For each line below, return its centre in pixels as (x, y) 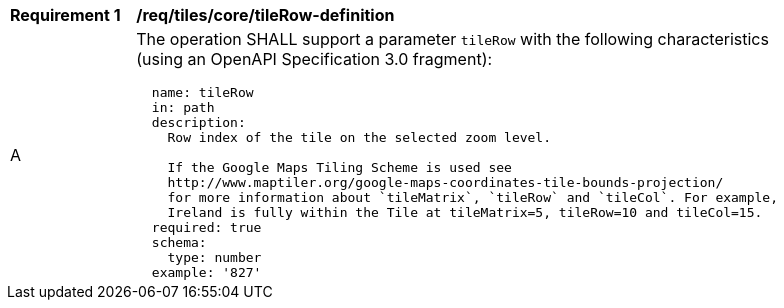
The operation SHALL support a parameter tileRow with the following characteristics (452, 39)
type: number (214, 257)
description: (198, 122)
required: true (206, 227)
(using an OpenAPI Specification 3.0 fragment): (314, 59)
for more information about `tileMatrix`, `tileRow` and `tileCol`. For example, (472, 197)
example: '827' (206, 272)
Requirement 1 (65, 15)
